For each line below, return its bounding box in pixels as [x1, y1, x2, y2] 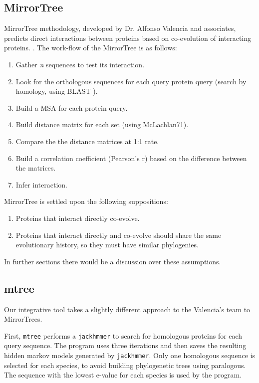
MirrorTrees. [4, 314, 42, 324]
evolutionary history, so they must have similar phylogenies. [15, 239, 199, 250]
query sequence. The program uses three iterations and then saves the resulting [4, 340, 247, 351]
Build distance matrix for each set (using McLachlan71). [15, 119, 189, 130]
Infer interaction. [15, 179, 67, 190]
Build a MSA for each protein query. [15, 102, 128, 113]
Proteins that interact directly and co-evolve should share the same [15, 229, 222, 240]
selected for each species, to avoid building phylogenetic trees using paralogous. [4, 360, 246, 370]
